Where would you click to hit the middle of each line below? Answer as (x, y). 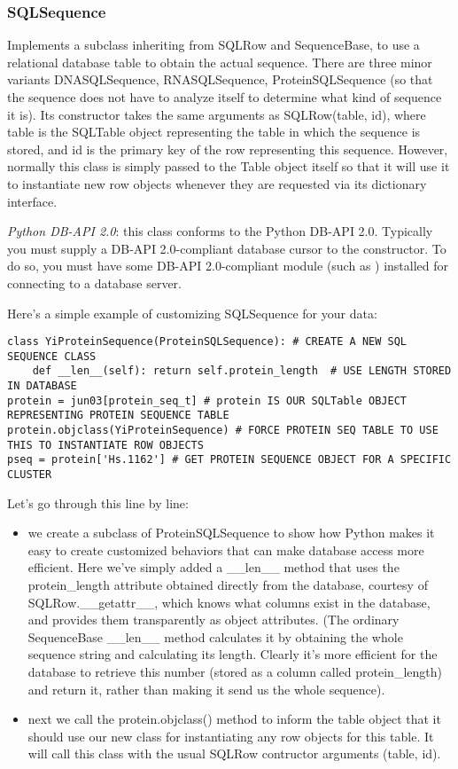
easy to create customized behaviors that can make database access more (226, 549)
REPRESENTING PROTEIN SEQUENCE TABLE (118, 416)
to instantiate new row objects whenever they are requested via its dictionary (217, 183)
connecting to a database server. (94, 282)
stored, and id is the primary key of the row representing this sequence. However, (228, 149)
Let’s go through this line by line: (98, 502)
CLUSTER (30, 475)
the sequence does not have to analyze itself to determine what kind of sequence (225, 97)
